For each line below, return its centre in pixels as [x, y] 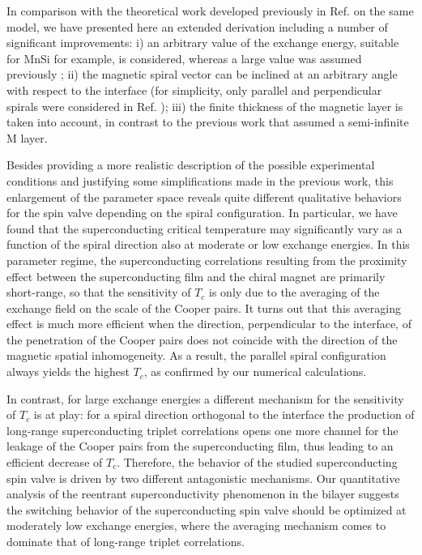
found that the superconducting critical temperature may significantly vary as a [205, 228]
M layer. [27, 137]
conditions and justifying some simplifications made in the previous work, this [200, 180]
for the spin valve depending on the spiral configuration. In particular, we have [202, 213]
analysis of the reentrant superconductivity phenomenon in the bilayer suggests [203, 494]
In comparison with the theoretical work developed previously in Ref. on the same [210, 11]
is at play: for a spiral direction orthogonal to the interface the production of [224, 414]
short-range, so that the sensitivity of [99, 292]
